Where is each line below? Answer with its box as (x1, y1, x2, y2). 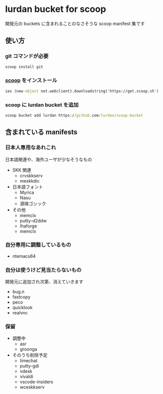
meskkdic (19, 178, 40, 184)
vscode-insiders (19, 379, 54, 385)
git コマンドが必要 (5, 53, 49, 60)
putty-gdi (19, 363, 39, 369)
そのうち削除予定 (12, 352, 48, 358)
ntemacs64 (12, 253, 36, 259)
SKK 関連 (12, 167, 31, 173)
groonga (19, 346, 37, 352)
